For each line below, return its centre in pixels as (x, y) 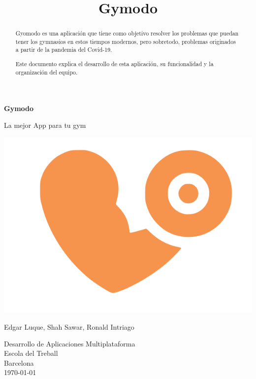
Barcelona (19, 362)
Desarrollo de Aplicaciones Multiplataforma (70, 343)
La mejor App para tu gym (45, 125)
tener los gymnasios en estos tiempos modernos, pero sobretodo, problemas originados (126, 41)
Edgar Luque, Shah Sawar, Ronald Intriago (69, 326)
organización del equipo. (47, 72)
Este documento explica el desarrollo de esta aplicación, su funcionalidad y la (114, 64)
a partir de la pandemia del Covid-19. (64, 50)
